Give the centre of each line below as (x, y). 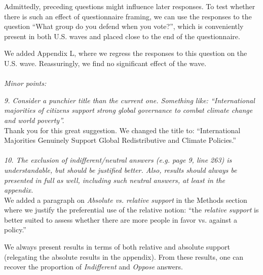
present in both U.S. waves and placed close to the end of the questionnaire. (122, 36)
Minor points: (25, 83)
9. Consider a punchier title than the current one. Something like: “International (129, 100)
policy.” (15, 230)
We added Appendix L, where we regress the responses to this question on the (126, 53)
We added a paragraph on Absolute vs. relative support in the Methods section (126, 200)
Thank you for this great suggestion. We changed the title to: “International (122, 130)
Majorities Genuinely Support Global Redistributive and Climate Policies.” (120, 140)
